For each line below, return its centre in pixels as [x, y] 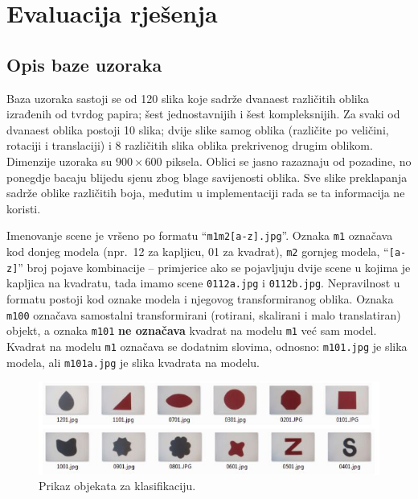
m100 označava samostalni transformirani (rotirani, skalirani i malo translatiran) [204, 314]
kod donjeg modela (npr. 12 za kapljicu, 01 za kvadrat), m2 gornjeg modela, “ [198, 251]
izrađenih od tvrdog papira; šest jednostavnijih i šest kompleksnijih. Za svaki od [203, 114]
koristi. [24, 208]
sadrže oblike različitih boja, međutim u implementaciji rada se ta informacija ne [206, 193]
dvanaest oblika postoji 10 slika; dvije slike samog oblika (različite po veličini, [198, 129]
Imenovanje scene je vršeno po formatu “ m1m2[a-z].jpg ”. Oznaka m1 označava [200, 235]
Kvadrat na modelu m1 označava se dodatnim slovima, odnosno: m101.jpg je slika [207, 346]
